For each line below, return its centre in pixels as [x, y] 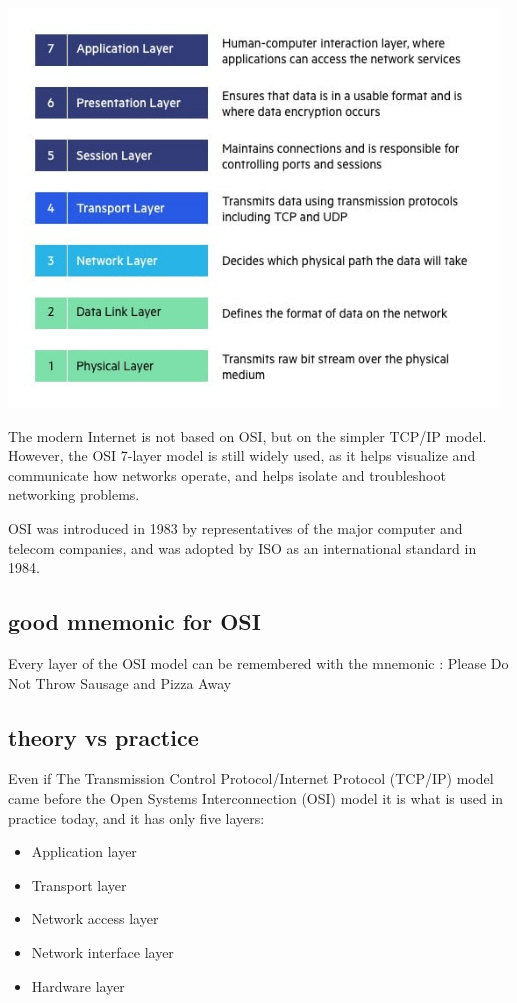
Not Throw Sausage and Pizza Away [120, 682]
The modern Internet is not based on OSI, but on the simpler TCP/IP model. [247, 435]
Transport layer [79, 884]
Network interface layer [102, 951]
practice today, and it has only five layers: [136, 817]
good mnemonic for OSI [134, 621]
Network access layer [95, 918]
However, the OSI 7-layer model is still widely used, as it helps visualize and [242, 455]
